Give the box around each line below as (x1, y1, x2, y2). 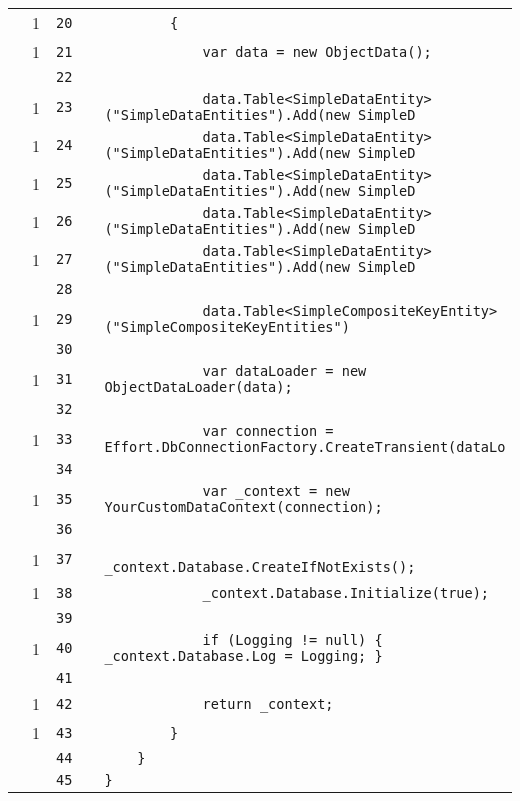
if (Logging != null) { (202, 632, 383, 648)
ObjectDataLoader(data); (104, 379, 293, 395)
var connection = (202, 423, 334, 439)
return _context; (202, 695, 334, 712)
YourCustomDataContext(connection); (104, 499, 383, 515)
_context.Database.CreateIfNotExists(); (104, 559, 416, 575)
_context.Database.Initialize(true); (202, 584, 490, 601)
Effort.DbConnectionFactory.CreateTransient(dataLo (104, 439, 506, 455)
